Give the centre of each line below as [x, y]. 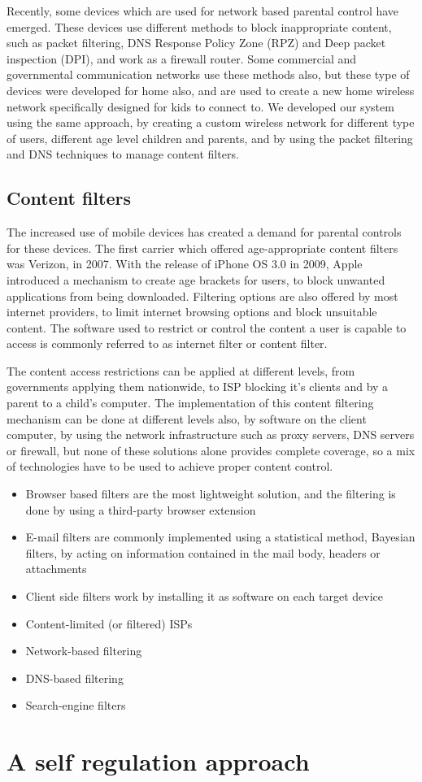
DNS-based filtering [74, 678]
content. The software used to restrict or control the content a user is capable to [207, 327]
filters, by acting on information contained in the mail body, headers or [203, 552]
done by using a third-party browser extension [141, 509]
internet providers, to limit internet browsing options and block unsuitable [192, 312]
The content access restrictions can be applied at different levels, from [181, 370]
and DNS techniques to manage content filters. [123, 154]
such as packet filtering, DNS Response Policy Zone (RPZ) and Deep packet [196, 43]
